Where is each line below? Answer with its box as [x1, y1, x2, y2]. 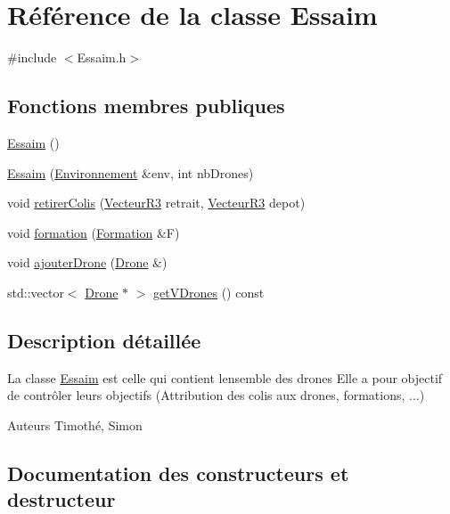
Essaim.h [77, 48, 127, 67]
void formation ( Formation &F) [7, 223, 180, 241]
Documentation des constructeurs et [7, 459, 349, 486]
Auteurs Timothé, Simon [7, 415, 143, 434]
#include [7, 48, 57, 67]
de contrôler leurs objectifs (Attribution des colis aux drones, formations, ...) [7, 386, 425, 404]
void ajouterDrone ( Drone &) [7, 253, 168, 272]
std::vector [7, 282, 64, 301]
